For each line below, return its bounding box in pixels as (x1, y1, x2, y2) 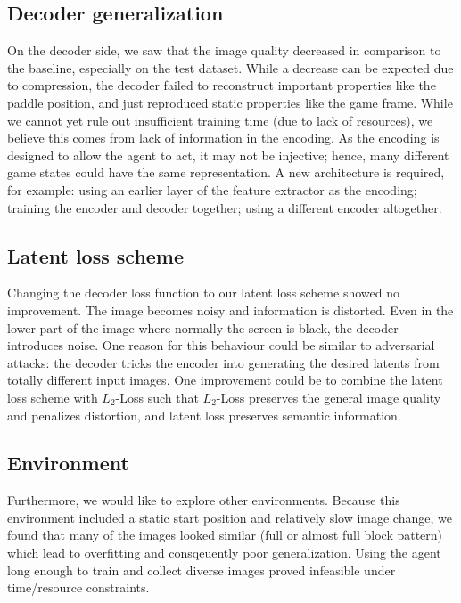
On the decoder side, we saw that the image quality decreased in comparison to (7, 41, 441, 60)
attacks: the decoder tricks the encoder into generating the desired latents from (7, 353, 440, 371)
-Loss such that (115, 387, 199, 406)
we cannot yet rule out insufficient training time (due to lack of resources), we (7, 110, 433, 129)
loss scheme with (7, 387, 98, 406)
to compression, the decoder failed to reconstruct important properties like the (7, 76, 436, 94)
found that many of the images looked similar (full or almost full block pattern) (7, 526, 443, 544)
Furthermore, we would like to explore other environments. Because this (7, 491, 400, 509)
